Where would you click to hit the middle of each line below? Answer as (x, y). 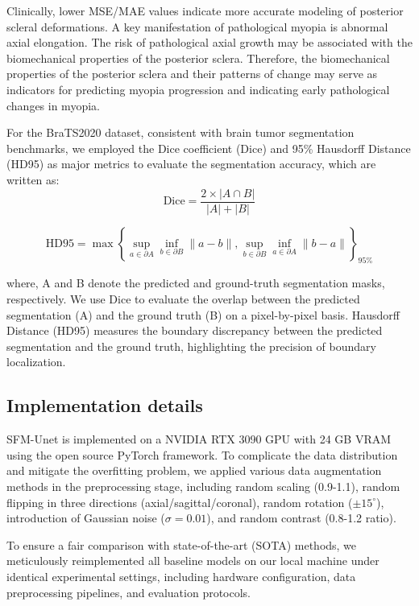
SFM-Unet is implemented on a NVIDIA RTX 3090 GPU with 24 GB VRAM (199, 439)
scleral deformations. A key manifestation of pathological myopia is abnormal (197, 26)
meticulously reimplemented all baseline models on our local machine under (193, 561)
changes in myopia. (53, 105)
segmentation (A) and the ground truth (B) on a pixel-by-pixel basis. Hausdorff (203, 314)
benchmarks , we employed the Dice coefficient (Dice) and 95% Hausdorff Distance (209, 148)
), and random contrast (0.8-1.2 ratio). (301, 518)
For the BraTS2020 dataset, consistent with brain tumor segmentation (180, 132)
